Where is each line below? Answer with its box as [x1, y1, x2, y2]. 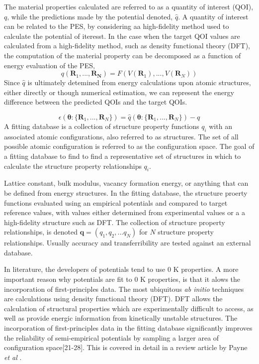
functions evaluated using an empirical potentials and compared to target [4, 197, 228, 208]
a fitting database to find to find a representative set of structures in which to [4, 150, 241, 161]
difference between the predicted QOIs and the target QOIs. [4, 97, 187, 107]
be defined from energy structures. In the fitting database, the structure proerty [4, 187, 248, 198]
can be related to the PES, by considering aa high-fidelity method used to [4, 21, 229, 31]
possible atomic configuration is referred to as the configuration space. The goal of [4, 141, 255, 151]
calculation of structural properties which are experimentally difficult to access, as [4, 303, 254, 313]
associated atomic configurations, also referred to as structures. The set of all [4, 131, 239, 141]
